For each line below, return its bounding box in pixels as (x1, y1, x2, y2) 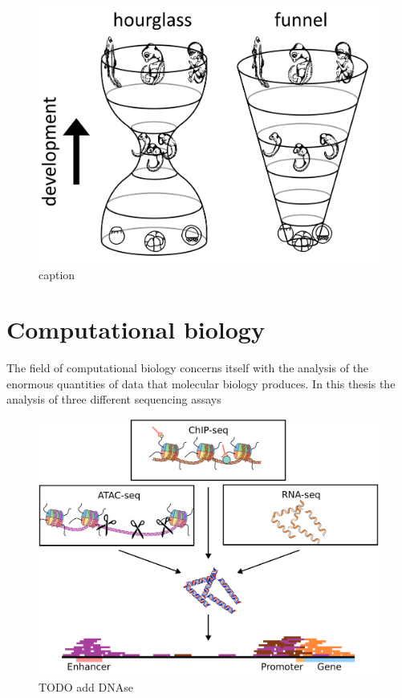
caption (39, 266, 75, 282)
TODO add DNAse (39, 678, 133, 695)
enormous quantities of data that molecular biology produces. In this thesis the (6, 375, 396, 392)
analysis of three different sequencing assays (6, 391, 221, 408)
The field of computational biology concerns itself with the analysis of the (6, 359, 369, 376)
